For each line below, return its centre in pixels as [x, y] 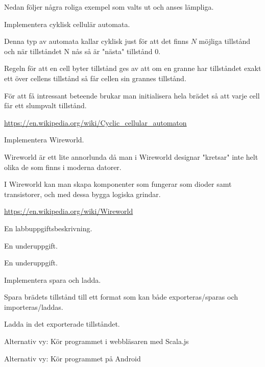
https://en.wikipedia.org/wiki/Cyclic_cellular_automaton [95, 122]
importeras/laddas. [34, 307]
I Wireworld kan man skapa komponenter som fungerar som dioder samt [118, 184]
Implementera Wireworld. [44, 140]
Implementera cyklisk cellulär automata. [67, 24]
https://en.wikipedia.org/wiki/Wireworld [69, 211]
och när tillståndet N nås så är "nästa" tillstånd [78, 51]
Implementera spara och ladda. [53, 279]
